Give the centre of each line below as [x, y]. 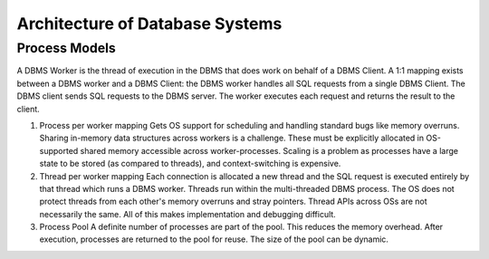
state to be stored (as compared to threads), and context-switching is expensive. [190, 164]
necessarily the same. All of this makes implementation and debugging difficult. [188, 214]
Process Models [67, 48]
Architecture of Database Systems [149, 24]
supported [59, 150]
